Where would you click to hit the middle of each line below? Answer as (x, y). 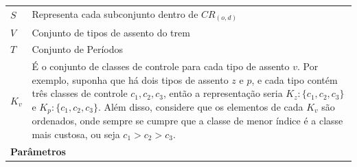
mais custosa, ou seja (76, 134)
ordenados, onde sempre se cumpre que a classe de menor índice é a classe (187, 121)
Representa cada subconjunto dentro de (115, 13)
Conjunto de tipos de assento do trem (111, 32)
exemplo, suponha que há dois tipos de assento (130, 79)
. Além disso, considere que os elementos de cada (200, 106)
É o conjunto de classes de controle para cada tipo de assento (161, 66)
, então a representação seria (223, 93)
